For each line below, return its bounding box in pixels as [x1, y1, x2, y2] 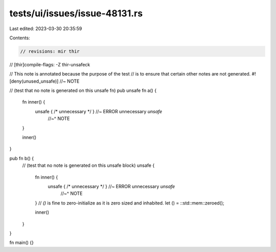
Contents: [9, 35, 30, 41]
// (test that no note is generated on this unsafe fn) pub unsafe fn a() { [9, 87, 157, 94]
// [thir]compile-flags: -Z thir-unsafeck [9, 61, 90, 67]
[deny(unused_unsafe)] [9, 78, 59, 84]
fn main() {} [9, 240, 34, 246]
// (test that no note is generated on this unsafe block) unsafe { [22, 162, 155, 168]
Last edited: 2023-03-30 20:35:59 [9, 26, 82, 32]
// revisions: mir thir [20, 48, 80, 54]
